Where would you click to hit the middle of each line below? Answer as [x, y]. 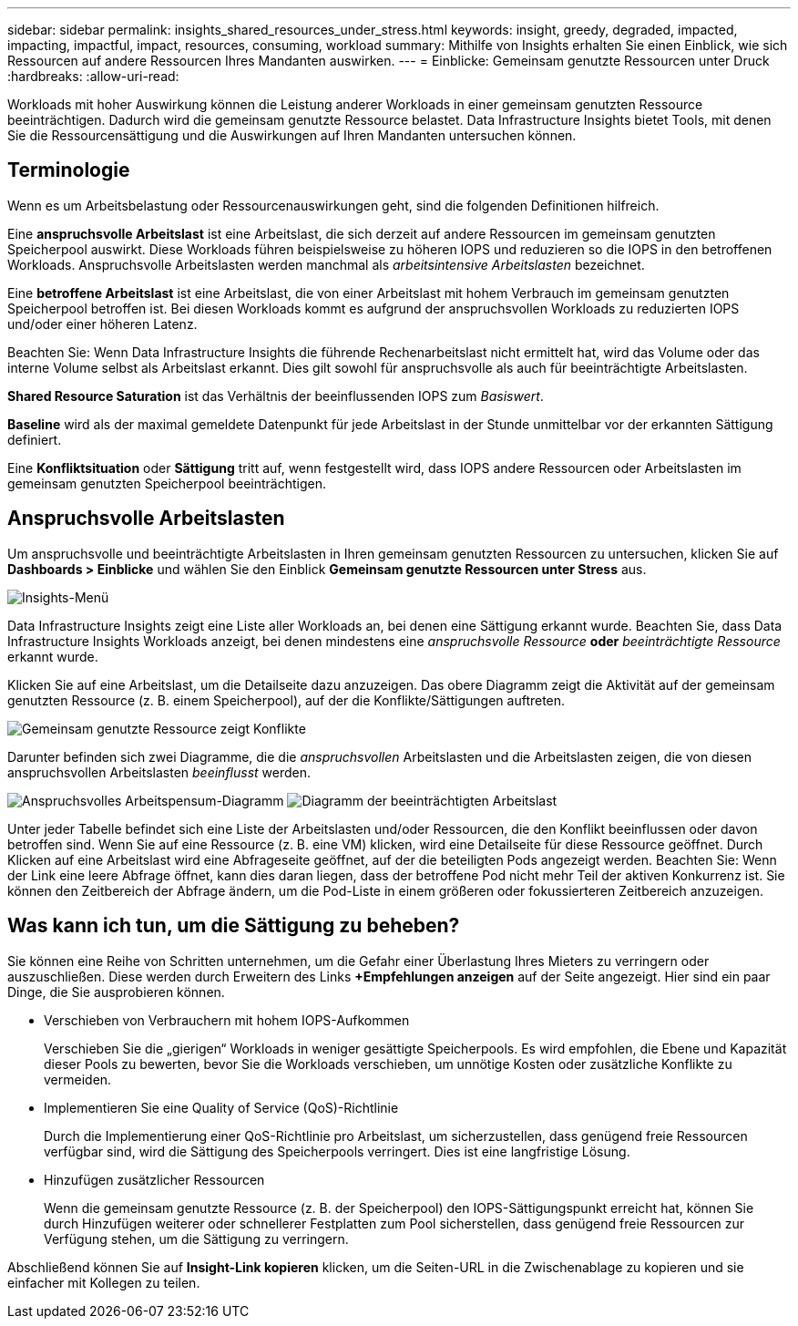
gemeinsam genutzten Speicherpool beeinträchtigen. [167, 483]
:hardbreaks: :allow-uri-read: [93, 76]
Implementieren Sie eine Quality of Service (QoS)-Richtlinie [221, 1107]
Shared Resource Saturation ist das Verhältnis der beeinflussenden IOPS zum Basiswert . [276, 396]
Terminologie [69, 170]
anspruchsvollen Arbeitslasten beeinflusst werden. [159, 772]
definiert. [35, 439]
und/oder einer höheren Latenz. [102, 324]
